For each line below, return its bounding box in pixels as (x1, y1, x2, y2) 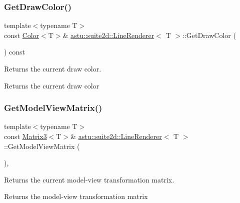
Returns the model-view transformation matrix (4, 191, 148, 201)
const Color (4, 29, 39, 40)
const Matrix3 (4, 131, 47, 141)
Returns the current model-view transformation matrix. (4, 174, 174, 184)
